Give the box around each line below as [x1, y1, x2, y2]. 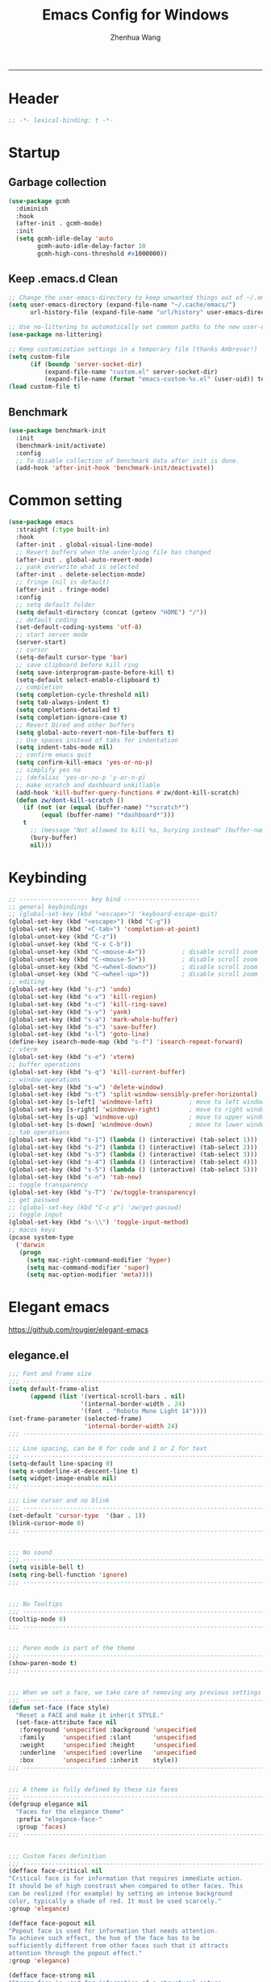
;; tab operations [8, 1128, 70, 1136]
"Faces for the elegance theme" [15, 1808, 125, 1816]
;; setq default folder [15, 601, 95, 609]
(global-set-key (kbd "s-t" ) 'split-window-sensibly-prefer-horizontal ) [8, 1090, 258, 1099]
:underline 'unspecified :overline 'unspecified [19, 1748, 197, 1756]
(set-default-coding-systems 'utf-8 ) [15, 623, 143, 631]
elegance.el [8, 1348, 69, 1362]
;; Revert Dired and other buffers [15, 721, 135, 729]
